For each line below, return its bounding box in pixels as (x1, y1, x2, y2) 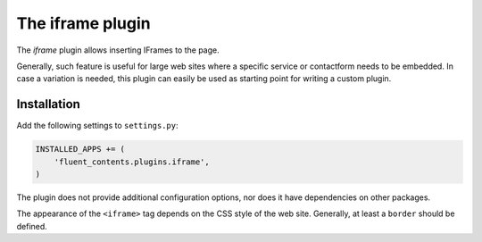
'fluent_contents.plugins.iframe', (54, 156, 210, 167)
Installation (16, 96, 80, 112)
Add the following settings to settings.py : (16, 121, 179, 131)
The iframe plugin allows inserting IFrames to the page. (16, 45, 220, 55)
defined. (16, 221, 48, 231)
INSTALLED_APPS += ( (35, 144, 125, 154)
